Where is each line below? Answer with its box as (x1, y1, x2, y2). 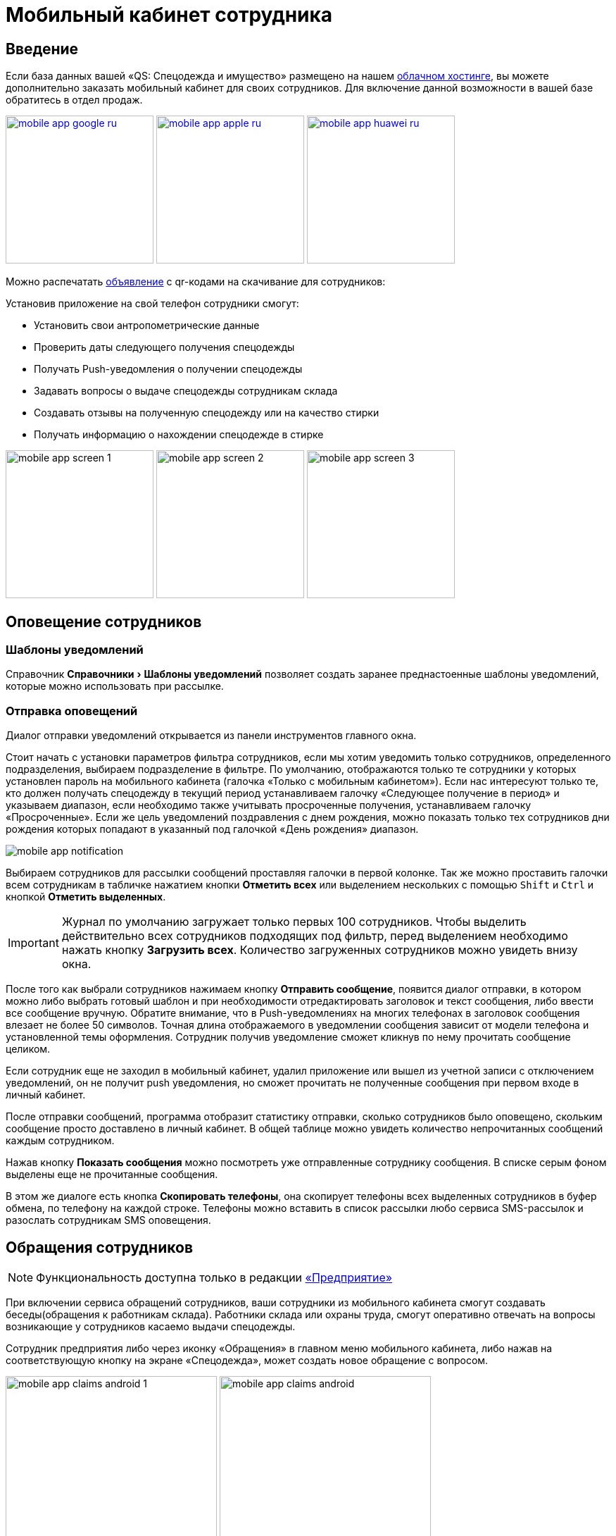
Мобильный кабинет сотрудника (6, 3, 333, 27)
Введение (6, 39, 79, 58)
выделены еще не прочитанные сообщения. (6, 1168, 218, 1181)
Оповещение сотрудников (6, 612, 202, 631)
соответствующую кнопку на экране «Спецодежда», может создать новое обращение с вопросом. (6, 1354, 489, 1366)
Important (8, 936, 59, 950)
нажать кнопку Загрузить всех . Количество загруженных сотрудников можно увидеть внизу (61, 943, 578, 958)
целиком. (6, 1043, 51, 1055)
